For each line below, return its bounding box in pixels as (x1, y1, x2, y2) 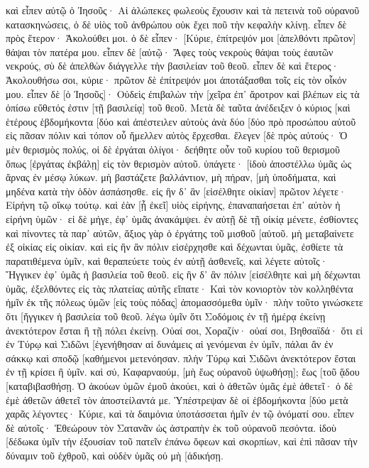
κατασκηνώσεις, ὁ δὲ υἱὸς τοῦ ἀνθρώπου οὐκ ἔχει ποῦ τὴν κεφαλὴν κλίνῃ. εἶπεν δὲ (6, 16, 347, 31)
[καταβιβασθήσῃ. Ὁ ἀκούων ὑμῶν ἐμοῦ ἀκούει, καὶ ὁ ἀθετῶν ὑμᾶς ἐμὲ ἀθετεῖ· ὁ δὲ (6, 379, 353, 393)
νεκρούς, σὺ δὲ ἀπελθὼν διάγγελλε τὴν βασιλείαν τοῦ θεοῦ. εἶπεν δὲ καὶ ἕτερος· (6, 58, 339, 73)
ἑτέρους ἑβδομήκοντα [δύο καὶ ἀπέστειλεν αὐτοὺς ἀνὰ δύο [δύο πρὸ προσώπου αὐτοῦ (6, 114, 356, 129)
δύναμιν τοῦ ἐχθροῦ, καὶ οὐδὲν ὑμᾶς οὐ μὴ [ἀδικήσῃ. (6, 448, 224, 462)
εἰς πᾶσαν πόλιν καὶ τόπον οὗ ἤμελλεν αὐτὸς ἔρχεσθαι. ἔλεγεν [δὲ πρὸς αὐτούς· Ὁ (6, 128, 348, 143)
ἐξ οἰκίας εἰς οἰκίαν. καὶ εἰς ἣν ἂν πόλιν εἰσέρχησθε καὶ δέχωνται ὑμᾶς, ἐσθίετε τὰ (6, 239, 343, 254)
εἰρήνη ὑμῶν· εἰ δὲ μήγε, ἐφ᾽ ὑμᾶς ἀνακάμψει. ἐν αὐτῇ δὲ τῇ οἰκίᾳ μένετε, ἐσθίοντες (6, 211, 358, 226)
